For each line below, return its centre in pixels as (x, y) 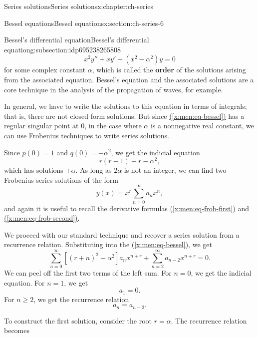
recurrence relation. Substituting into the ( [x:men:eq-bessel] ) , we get (108, 244)
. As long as (94, 170)
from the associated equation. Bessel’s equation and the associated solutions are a (129, 79)
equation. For (24, 282)
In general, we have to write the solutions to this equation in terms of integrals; (126, 106)
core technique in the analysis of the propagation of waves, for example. (114, 89)
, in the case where (113, 126)
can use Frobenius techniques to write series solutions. (87, 135)
